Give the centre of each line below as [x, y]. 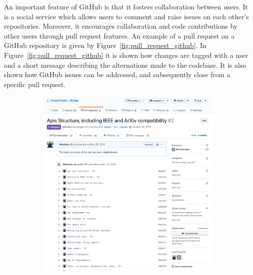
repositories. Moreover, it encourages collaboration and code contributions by [121, 26]
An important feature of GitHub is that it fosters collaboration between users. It [126, 6]
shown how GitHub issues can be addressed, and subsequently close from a [117, 74]
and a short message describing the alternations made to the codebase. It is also [125, 65]
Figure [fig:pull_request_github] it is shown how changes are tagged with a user [126, 55]
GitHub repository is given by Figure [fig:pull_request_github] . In [105, 45]
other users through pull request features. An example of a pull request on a [119, 35]
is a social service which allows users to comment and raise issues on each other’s [126, 16]
